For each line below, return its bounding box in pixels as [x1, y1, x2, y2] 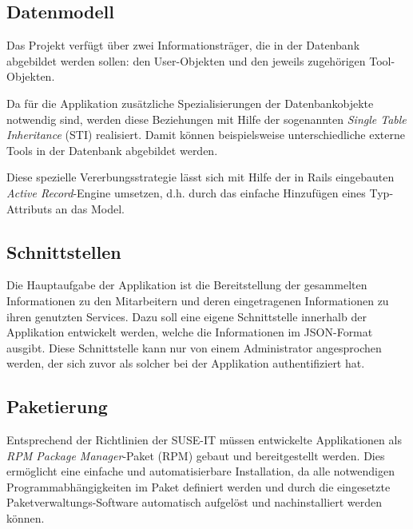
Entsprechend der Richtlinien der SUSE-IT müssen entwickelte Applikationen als [6, 432, 402, 448]
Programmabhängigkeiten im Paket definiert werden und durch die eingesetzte [6, 478, 391, 495]
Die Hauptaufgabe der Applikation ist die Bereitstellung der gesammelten [6, 276, 367, 293]
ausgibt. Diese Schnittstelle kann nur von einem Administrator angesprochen [6, 339, 382, 356]
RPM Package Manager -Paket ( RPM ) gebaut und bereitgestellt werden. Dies [6, 447, 385, 463]
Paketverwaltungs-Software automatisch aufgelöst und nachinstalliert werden [6, 494, 383, 511]
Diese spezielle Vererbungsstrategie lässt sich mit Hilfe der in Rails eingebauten [6, 169, 395, 185]
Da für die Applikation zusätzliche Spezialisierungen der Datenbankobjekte [6, 94, 374, 111]
